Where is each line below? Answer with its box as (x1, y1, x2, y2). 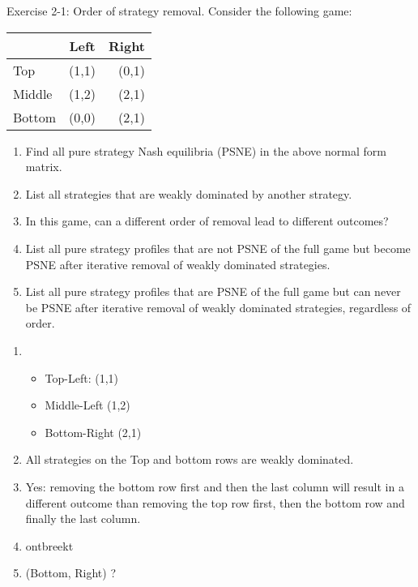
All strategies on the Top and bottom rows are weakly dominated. (25, 451, 354, 468)
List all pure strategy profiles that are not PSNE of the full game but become (25, 239, 411, 256)
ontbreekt (25, 537, 74, 554)
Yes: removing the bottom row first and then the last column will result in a (25, 478, 404, 495)
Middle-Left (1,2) (45, 396, 130, 413)
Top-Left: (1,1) (45, 369, 119, 386)
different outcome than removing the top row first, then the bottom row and (25, 494, 405, 511)
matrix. (25, 158, 62, 175)
